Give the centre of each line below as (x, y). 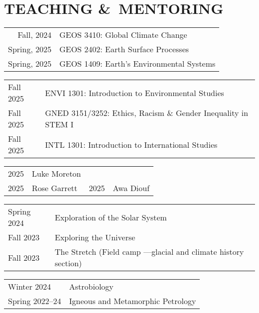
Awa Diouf (131, 188)
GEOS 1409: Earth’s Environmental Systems (137, 64)
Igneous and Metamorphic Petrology (132, 301)
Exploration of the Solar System (111, 217)
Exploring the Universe (95, 237)
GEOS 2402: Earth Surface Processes (124, 49)
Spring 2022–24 (35, 301)
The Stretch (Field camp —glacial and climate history (149, 252)
